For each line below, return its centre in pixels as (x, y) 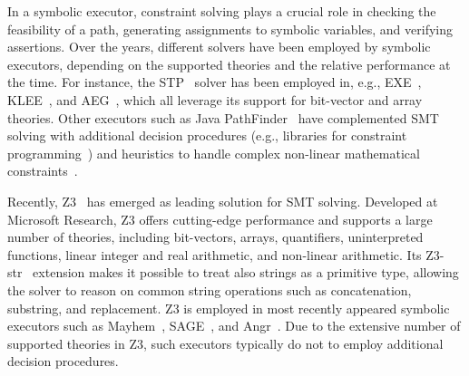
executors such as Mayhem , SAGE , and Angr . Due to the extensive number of (234, 326)
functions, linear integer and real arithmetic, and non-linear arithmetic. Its (215, 254)
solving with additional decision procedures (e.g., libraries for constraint (207, 135)
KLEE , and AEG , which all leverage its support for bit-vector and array (215, 99)
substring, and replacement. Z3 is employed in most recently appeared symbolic (229, 308)
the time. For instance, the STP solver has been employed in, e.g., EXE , (215, 82)
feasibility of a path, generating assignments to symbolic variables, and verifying (230, 29)
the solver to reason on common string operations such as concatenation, (210, 289)
